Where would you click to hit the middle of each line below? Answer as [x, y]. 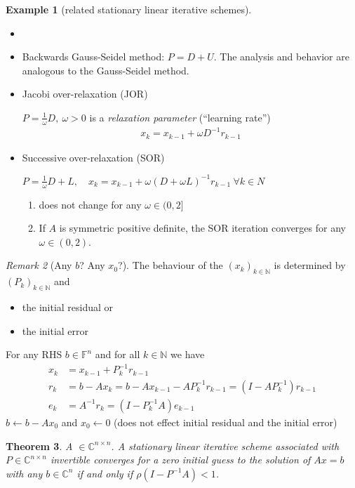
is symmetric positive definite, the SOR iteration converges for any [202, 228]
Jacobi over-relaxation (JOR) [85, 94]
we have [188, 354]
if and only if [105, 473]
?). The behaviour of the [170, 265]
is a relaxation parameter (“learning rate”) [180, 117]
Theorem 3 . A [39, 446]
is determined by [310, 265]
